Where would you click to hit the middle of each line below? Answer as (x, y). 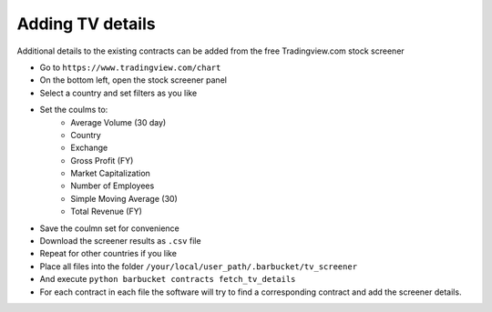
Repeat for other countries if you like (108, 254)
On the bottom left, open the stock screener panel (133, 80)
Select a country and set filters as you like (118, 93)
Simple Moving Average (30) (124, 198)
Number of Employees (113, 186)
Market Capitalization (110, 174)
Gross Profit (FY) (102, 160)
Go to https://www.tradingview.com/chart (130, 67)
